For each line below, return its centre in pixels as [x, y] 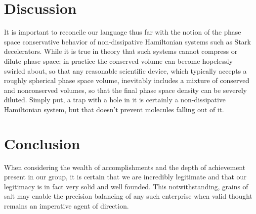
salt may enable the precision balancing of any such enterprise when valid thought [128, 196]
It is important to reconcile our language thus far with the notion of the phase [123, 32]
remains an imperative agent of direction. [66, 205]
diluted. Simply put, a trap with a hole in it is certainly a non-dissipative [115, 100]
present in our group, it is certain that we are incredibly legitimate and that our [125, 177]
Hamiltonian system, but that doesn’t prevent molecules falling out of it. [114, 109]
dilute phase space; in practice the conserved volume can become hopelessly [118, 61]
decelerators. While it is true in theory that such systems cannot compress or [121, 51]
